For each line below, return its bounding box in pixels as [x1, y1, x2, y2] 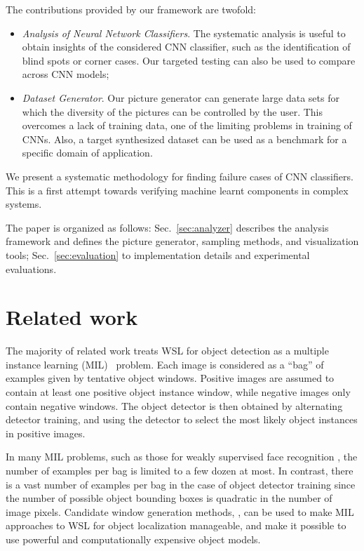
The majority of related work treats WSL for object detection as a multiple [6, 343, 329, 358]
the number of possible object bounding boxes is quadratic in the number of [6, 491, 332, 505]
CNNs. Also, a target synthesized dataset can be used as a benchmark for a [22, 131, 347, 146]
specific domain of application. [22, 145, 153, 160]
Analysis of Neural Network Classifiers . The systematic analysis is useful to [22, 25, 346, 40]
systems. [6, 197, 42, 211]
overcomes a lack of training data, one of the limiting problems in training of [22, 118, 352, 133]
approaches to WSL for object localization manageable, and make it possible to [6, 518, 346, 533]
